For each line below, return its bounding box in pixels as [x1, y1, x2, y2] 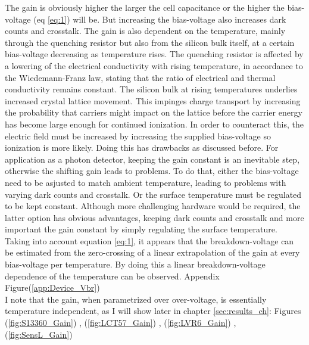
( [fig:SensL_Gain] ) [5, 328, 73, 340]
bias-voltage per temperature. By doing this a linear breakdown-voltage [5, 258, 266, 271]
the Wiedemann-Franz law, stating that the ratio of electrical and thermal [5, 71, 276, 83]
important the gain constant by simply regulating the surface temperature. [5, 223, 277, 235]
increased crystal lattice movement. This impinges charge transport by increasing [5, 94, 301, 107]
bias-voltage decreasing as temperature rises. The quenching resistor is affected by [5, 48, 304, 60]
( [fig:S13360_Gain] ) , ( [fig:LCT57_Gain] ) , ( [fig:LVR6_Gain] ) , [5, 316, 236, 329]
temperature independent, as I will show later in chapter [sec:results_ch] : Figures [5, 304, 301, 317]
